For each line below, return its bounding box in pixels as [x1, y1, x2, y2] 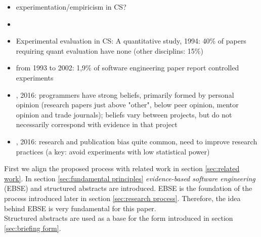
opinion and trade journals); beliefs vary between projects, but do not [16, 109, 232, 120]
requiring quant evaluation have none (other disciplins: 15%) [16, 45, 203, 56]
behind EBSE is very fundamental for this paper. [4, 203, 156, 213]
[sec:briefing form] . [4, 222, 61, 233]
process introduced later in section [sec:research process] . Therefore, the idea [4, 192, 241, 203]
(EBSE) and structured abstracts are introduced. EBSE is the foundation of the [4, 183, 252, 193]
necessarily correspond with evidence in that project [16, 119, 178, 130]
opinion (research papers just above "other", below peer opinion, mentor [16, 99, 239, 110]
